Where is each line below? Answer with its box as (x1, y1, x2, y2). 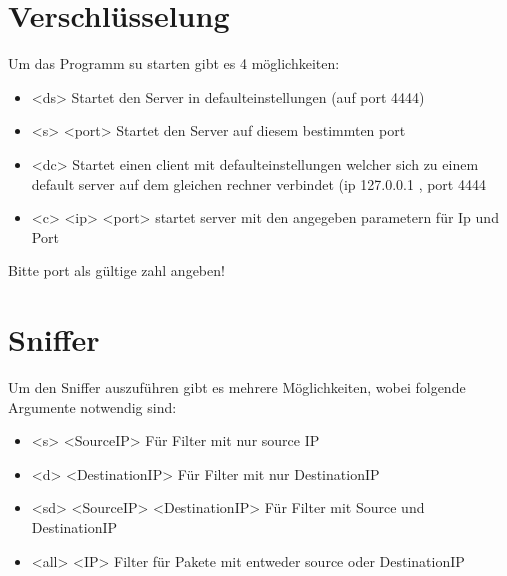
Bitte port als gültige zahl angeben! (8, 260, 225, 281)
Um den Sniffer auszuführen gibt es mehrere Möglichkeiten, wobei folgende (8, 377, 466, 397)
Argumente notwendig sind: (8, 396, 177, 417)
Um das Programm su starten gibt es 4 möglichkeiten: (8, 53, 340, 74)
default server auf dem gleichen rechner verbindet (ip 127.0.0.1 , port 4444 (31, 173, 486, 194)
